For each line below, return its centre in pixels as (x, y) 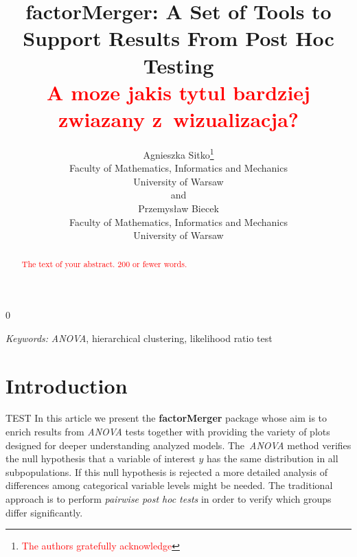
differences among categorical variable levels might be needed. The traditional (169, 485)
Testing (178, 65)
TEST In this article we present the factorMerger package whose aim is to (166, 418)
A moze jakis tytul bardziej (178, 92)
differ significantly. (44, 512)
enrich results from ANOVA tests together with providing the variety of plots (168, 432)
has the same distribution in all (273, 458)
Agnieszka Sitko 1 (178, 153)
